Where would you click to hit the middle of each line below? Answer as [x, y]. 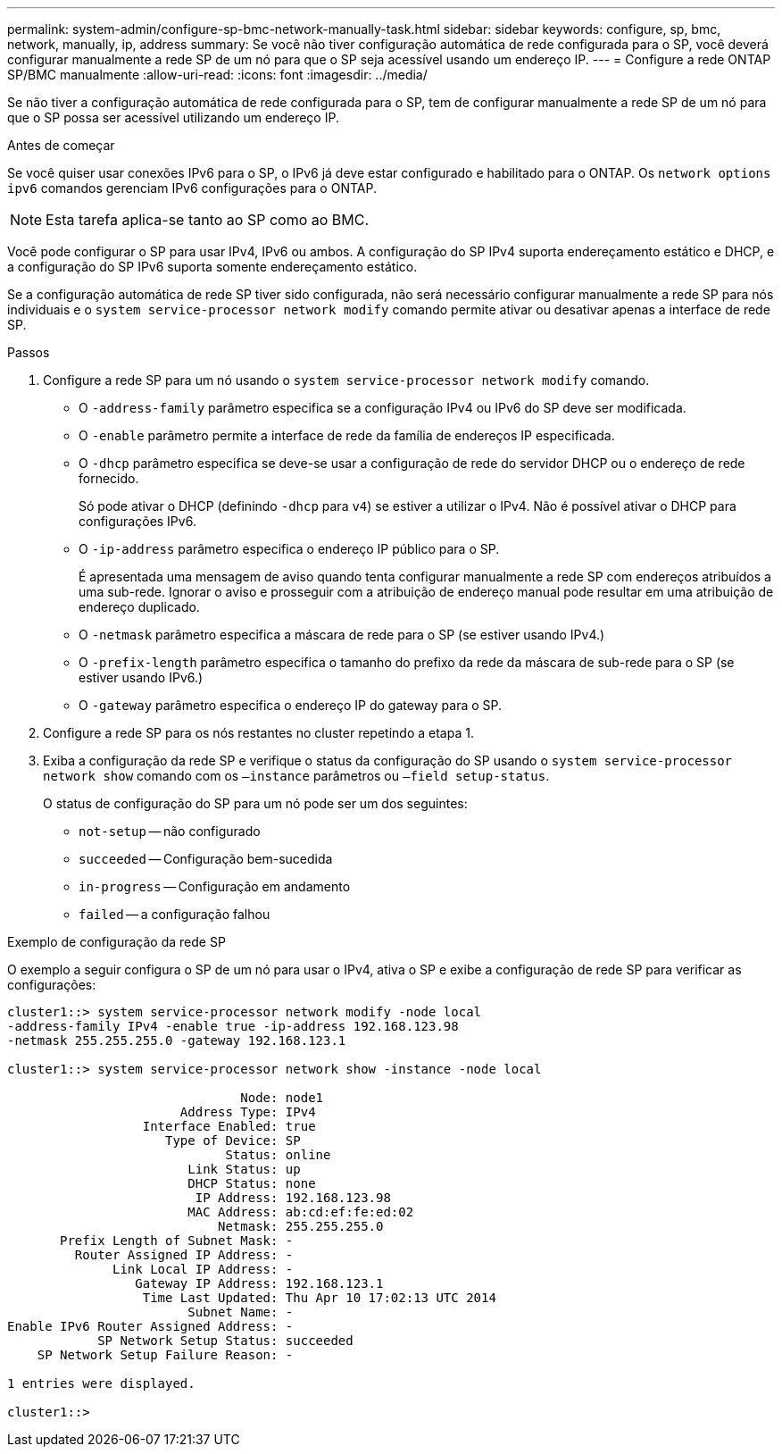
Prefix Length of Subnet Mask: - [177, 1241]
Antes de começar [61, 145]
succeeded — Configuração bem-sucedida [206, 859]
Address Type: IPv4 [248, 1112]
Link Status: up [244, 1169]
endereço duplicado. [139, 607]
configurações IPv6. [137, 521]
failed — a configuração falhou [175, 914]
